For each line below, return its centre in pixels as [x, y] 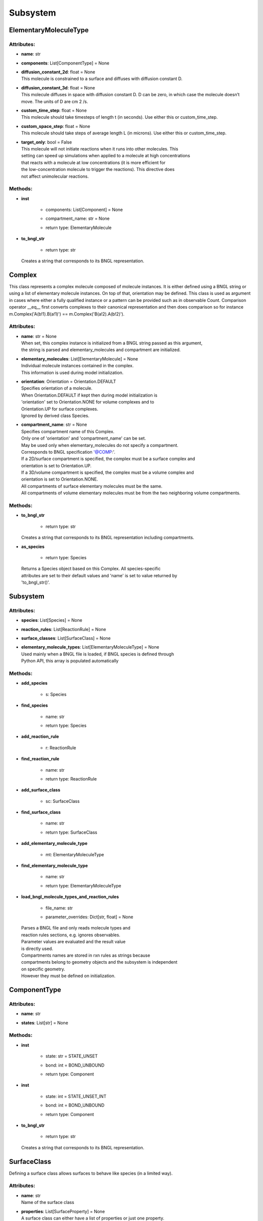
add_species [34, 683]
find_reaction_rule [40, 759]
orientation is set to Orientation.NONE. [60, 479]
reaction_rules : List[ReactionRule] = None [64, 629]
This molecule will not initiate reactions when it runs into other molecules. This [100, 149]
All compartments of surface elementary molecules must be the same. [92, 486]
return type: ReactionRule [71, 779]
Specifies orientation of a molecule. [57, 388]
